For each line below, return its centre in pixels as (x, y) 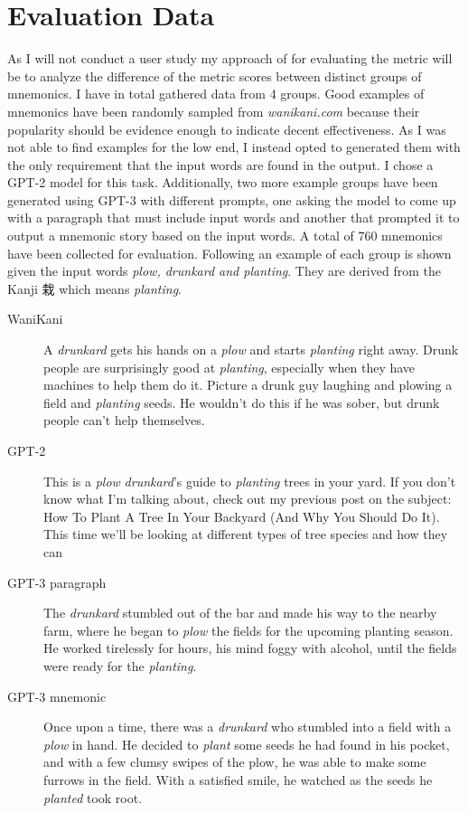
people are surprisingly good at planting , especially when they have (229, 367)
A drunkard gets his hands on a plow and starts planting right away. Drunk (251, 350)
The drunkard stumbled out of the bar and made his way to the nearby (240, 613)
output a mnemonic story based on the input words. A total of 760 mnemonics (225, 236)
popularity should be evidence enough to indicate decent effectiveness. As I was (227, 129)
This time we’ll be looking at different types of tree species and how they (246, 534)
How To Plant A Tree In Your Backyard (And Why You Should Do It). (242, 516)
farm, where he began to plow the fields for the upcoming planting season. (248, 630)
